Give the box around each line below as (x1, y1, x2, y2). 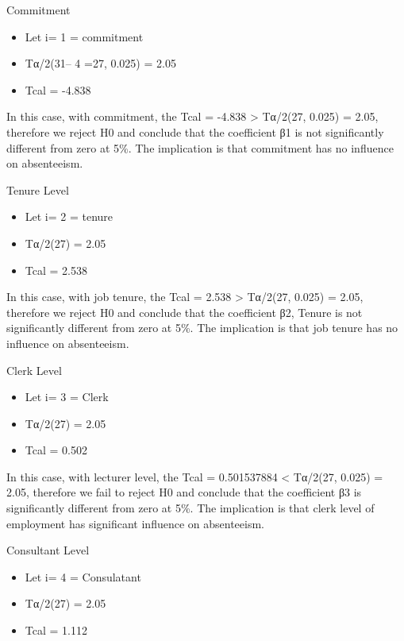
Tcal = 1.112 (25, 622, 87, 639)
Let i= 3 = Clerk (25, 388, 109, 405)
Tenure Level (6, 181, 69, 198)
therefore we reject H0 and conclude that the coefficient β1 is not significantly (6, 123, 384, 140)
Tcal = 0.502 (25, 442, 87, 458)
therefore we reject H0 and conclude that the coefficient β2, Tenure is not (6, 303, 363, 320)
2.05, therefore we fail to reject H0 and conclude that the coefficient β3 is (6, 484, 362, 500)
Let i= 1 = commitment (25, 28, 144, 44)
